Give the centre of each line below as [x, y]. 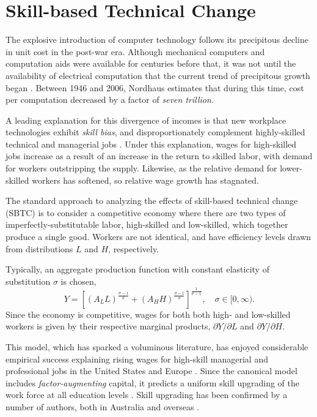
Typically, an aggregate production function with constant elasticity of [137, 269]
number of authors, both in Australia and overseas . [103, 406]
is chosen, [78, 281]
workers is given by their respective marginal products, [108, 326]
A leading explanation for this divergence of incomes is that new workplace [146, 120]
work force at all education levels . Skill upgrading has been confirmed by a [147, 395]
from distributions [39, 248]
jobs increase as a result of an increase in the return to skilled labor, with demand [159, 156]
